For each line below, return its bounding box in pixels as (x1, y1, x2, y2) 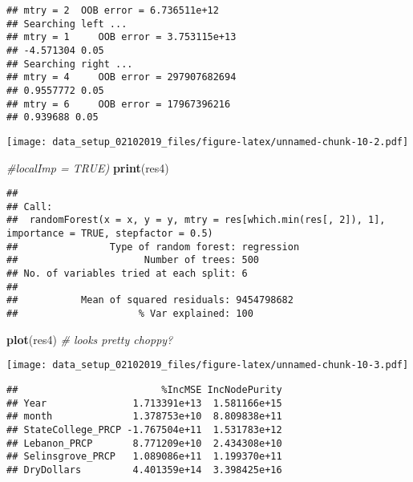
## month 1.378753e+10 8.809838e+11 (6, 411, 282, 423)
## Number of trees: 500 (6, 254, 259, 266)
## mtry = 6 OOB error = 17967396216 (6, 98, 231, 110)
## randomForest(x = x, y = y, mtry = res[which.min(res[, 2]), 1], (6, 214, 386, 226)
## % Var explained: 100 (6, 308, 253, 320)
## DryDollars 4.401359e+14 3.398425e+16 (6, 464, 282, 476)
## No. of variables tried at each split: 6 (6, 268, 248, 280)
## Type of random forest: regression (6, 241, 300, 253)
